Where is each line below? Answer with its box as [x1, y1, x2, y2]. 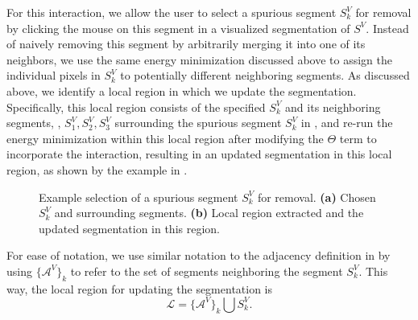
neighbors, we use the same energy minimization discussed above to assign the [6, 51, 392, 68]
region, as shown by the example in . [6, 161, 188, 178]
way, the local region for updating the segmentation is [6, 280, 273, 297]
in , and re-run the [300, 114, 393, 131]
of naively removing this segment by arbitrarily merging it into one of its [6, 35, 366, 52]
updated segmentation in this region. [39, 219, 220, 236]
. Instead [366, 19, 409, 36]
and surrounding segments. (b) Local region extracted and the [54, 204, 364, 221]
